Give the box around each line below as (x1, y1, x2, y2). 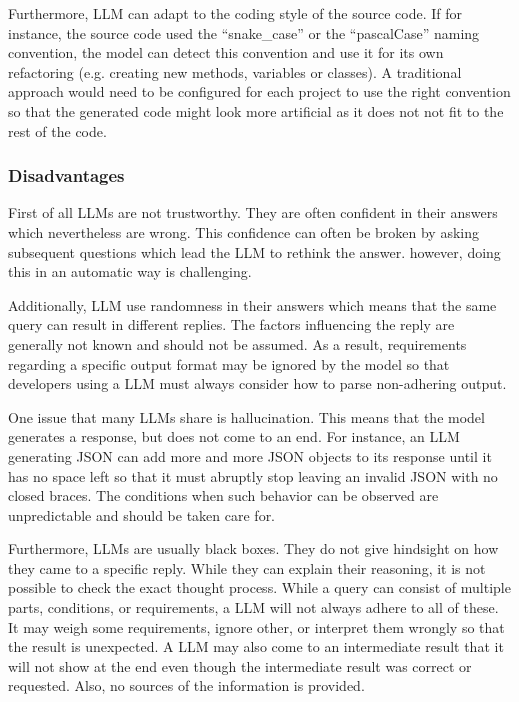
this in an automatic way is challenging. (8, 261, 252, 282)
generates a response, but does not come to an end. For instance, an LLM (8, 426, 460, 447)
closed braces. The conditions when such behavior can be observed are (8, 485, 439, 506)
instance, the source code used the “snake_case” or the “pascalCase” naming (8, 22, 480, 43)
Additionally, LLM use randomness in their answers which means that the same (8, 294, 497, 315)
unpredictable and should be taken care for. (8, 504, 276, 525)
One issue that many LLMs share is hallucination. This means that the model (8, 406, 485, 427)
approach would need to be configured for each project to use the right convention (8, 81, 511, 102)
